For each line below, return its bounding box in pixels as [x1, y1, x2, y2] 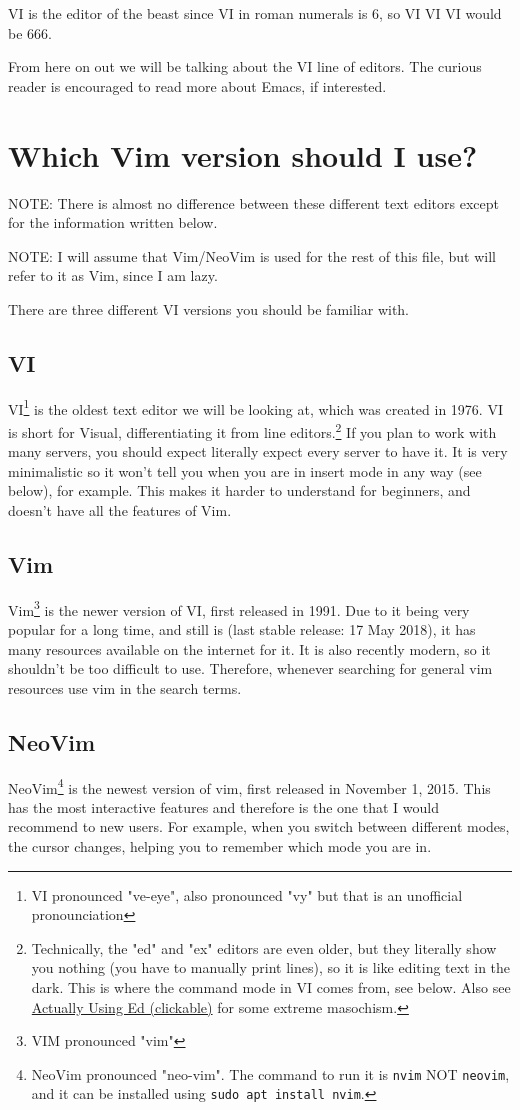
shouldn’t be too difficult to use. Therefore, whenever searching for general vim [8, 658, 493, 679]
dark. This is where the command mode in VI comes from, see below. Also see [31, 976, 511, 997]
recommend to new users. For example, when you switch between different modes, [8, 816, 510, 837]
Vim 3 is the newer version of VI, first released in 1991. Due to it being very [8, 596, 470, 620]
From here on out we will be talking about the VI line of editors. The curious [8, 56, 482, 77]
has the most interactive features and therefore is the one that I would [8, 796, 439, 817]
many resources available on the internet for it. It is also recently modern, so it [8, 638, 491, 659]
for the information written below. [8, 212, 218, 233]
